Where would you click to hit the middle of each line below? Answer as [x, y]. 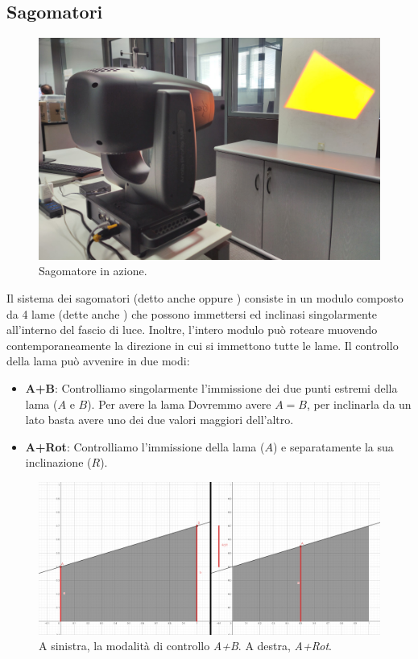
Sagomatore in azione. [93, 271]
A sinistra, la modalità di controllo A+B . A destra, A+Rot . [185, 646]
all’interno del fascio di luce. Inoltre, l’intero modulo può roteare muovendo [192, 329]
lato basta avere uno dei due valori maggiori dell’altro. [159, 420]
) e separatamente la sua [333, 446]
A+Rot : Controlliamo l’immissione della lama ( [145, 446]
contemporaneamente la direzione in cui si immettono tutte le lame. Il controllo [203, 345]
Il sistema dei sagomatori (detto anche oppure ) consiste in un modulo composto [205, 297]
